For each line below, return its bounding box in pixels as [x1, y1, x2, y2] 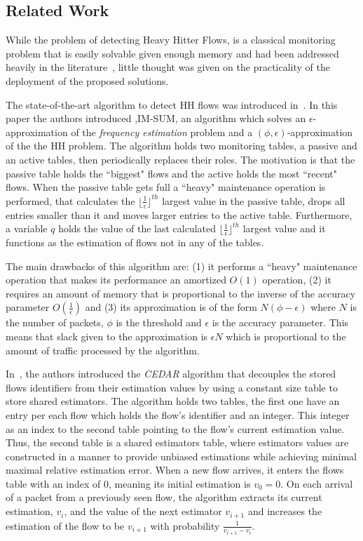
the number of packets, [6, 315, 104, 330]
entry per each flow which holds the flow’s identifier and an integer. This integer [6, 407, 350, 422]
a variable [6, 221, 48, 236]
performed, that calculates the [6, 193, 135, 208]
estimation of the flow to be [6, 518, 125, 533]
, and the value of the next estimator [64, 504, 222, 519]
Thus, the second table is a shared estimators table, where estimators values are [6, 435, 349, 450]
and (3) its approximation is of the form [85, 300, 257, 314]
